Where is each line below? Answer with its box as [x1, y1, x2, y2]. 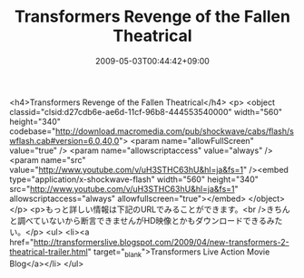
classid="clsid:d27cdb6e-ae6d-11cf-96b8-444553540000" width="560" [9, 106, 283, 117]
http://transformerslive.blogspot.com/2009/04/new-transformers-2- [33, 236, 289, 247]
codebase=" [9, 125, 56, 137]
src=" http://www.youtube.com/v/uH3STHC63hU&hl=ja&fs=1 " [9, 183, 239, 194]
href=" [9, 236, 34, 247]
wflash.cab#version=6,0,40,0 [9, 135, 120, 146]
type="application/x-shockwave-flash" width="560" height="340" [9, 174, 259, 185]
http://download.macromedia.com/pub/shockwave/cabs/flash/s [55, 125, 295, 137]
